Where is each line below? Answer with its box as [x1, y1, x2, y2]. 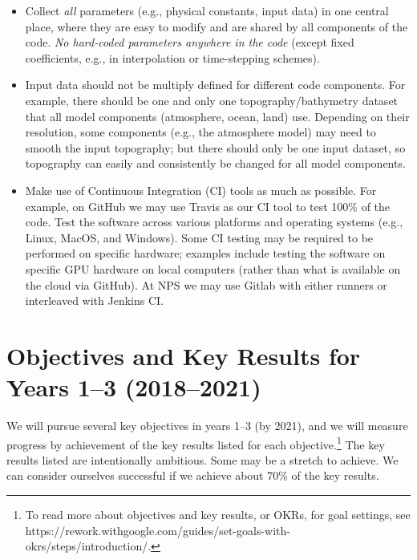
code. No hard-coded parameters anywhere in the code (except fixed [25, 34, 354, 51]
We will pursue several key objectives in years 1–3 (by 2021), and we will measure [6, 417, 408, 433]
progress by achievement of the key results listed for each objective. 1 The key [6, 433, 385, 452]
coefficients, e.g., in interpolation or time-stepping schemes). [25, 49, 320, 66]
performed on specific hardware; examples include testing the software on [25, 245, 386, 262]
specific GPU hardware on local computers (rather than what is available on [25, 260, 401, 277]
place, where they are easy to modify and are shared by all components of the [25, 18, 408, 34]
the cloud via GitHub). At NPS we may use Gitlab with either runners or [25, 276, 387, 293]
